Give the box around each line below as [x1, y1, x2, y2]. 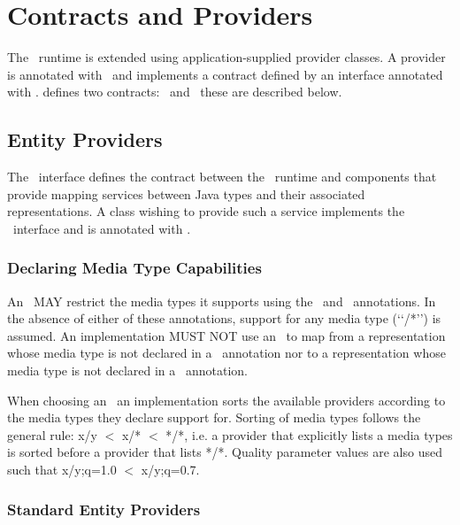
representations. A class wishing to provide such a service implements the [7, 202, 405, 220]
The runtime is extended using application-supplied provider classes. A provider [7, 48, 446, 66]
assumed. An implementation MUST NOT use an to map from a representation [7, 326, 446, 344]
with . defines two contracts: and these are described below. [7, 82, 342, 101]
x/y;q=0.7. [141, 460, 200, 479]
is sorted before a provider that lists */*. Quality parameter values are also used [7, 443, 442, 461]
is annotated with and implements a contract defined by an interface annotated [7, 65, 443, 83]
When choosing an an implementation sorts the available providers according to [7, 390, 446, 409]
